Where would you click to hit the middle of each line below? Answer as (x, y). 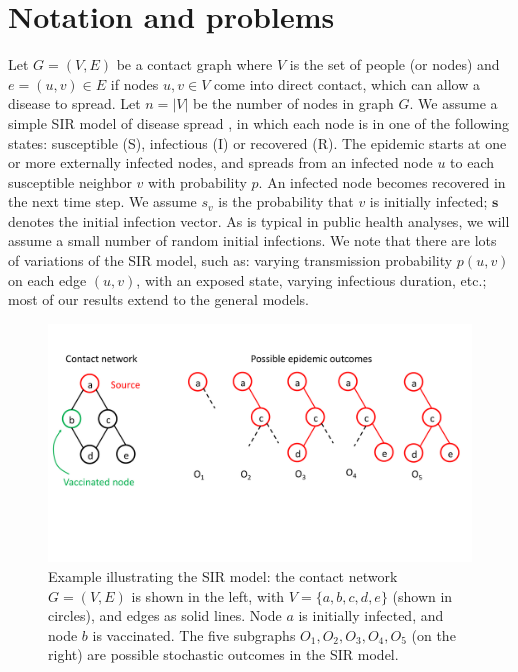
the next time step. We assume (102, 201)
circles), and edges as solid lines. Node (165, 615)
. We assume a (453, 103)
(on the (433, 634)
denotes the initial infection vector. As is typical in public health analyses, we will (259, 220)
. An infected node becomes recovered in (382, 181)
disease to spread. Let (74, 103)
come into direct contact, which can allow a (346, 83)
